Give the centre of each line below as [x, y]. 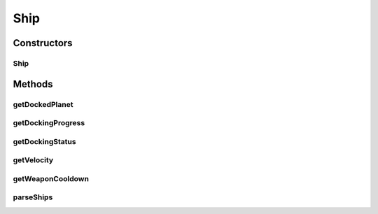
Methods [33, 84]
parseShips [33, 197]
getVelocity [33, 160]
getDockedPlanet [43, 104]
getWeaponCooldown [51, 178]
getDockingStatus [44, 141]
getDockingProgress [49, 123]
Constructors [43, 43]
